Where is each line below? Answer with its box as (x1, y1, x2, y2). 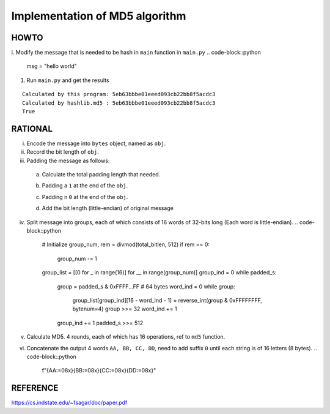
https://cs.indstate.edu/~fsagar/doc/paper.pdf (11, 399, 128, 407)
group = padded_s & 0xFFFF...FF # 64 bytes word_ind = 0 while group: (57, 282, 235, 290)
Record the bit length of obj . (26, 148, 99, 156)
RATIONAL (11, 123, 53, 134)
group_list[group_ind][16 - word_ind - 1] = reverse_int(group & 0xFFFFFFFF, (72, 297, 263, 304)
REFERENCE (11, 383, 59, 393)
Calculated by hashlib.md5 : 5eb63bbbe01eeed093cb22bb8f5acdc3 (22, 99, 216, 107)
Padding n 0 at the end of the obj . (42, 193, 128, 200)
